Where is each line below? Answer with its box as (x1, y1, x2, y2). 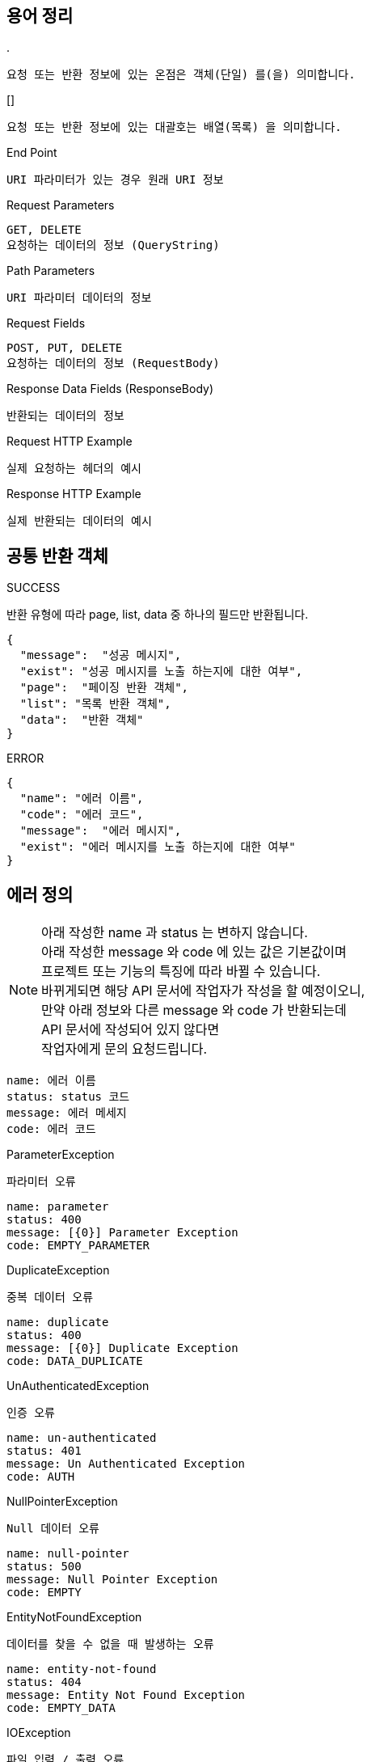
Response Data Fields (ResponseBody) (6, 382, 214, 396)
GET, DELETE (6, 223, 82, 237)
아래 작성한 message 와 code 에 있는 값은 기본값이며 (41, 944, 347, 961)
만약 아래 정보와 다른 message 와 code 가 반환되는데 (41, 1002, 347, 1019)
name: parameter (6, 1200, 109, 1214)
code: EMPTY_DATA (6, 1701, 116, 1715)
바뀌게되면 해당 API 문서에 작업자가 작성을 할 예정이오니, (41, 982, 365, 999)
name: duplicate (6, 1316, 109, 1329)
